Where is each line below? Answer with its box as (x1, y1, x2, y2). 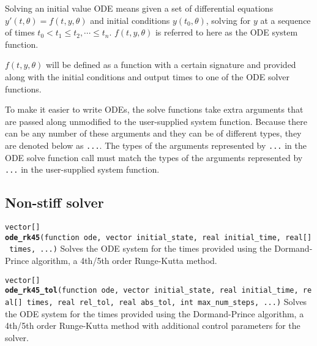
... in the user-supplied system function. (5, 163, 160, 176)
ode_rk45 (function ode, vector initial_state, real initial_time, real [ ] (5, 233, 312, 242)
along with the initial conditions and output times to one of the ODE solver (5, 70, 290, 83)
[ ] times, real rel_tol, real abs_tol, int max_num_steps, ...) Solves (13, 295, 307, 307)
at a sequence (260, 13, 311, 26)
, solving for (206, 13, 251, 26)
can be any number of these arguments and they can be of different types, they (5, 127, 302, 140)
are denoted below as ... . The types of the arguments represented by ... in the (5, 138, 307, 151)
